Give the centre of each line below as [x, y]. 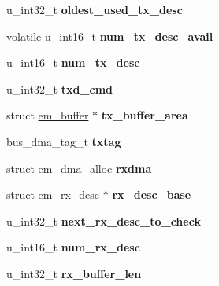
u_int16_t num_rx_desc [73, 247]
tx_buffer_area [145, 115]
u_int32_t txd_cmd [60, 88]
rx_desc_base [152, 194]
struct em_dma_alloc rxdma [79, 168]
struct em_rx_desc [53, 194]
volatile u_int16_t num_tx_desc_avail [110, 36]
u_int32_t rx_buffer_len [74, 273]
